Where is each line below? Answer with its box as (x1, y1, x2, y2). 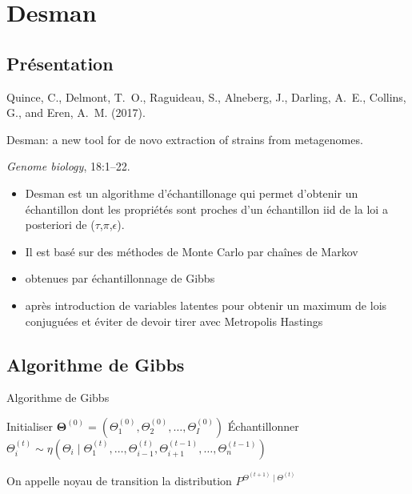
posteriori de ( (25, 216, 95, 233)
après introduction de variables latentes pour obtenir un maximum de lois (25, 296, 387, 313)
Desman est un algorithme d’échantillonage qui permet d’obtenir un (25, 184, 358, 201)
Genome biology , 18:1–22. (6, 158, 130, 175)
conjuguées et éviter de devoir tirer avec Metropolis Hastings (25, 312, 323, 329)
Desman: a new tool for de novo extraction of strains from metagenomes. (6, 131, 363, 147)
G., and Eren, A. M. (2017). (6, 104, 146, 121)
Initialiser (6, 417, 54, 434)
